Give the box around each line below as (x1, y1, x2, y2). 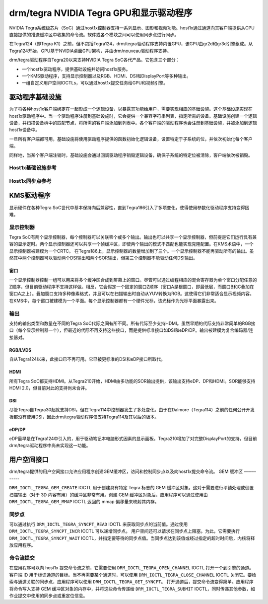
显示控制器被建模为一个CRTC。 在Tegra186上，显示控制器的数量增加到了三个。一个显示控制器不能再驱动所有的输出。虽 (9, 248, 254, 254)
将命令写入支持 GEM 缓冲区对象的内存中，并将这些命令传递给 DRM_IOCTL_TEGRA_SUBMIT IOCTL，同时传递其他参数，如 (9, 586, 256, 592)
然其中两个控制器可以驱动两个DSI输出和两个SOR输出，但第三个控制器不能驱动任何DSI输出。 (9, 255, 198, 261)
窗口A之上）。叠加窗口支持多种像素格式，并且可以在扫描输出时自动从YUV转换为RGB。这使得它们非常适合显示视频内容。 (9, 291, 254, 297)
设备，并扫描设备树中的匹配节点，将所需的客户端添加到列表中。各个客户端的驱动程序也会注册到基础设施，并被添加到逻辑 (9, 120, 257, 126)
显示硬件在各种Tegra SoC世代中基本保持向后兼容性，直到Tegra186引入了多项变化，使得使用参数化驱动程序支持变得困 (9, 204, 250, 211)
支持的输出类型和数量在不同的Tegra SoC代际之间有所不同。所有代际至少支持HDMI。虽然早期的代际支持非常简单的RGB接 (9, 320, 256, 326)
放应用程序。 (9, 542, 36, 548)
